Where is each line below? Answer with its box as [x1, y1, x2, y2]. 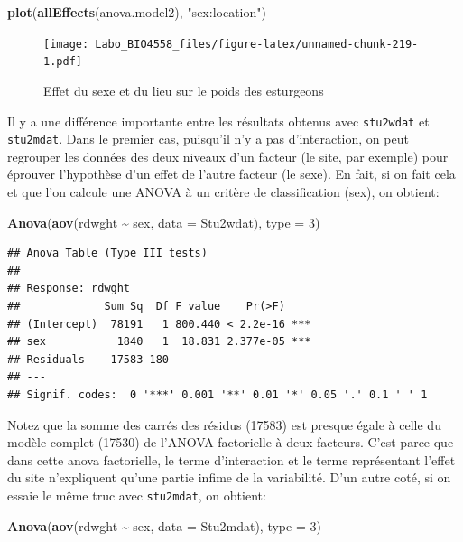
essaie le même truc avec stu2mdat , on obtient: [7, 485, 266, 504]
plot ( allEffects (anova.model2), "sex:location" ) [7, 3, 266, 21]
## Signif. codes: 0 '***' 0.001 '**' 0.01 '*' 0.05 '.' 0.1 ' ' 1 [7, 388, 428, 401]
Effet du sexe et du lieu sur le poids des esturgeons [43, 80, 324, 99]
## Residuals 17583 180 [7, 352, 169, 366]
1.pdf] [43, 55, 82, 69]
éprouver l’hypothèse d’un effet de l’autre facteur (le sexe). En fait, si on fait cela [7, 164, 456, 183]
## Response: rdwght [7, 282, 131, 295]
